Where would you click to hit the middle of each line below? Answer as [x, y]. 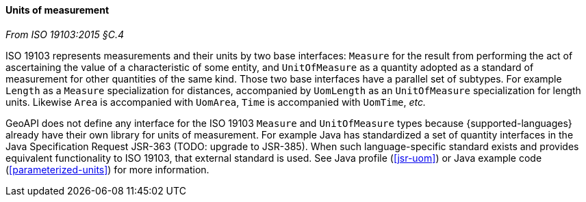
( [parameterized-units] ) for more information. [107, 169]
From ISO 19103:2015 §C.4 [65, 34]
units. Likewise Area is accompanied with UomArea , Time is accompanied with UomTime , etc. [216, 102]
